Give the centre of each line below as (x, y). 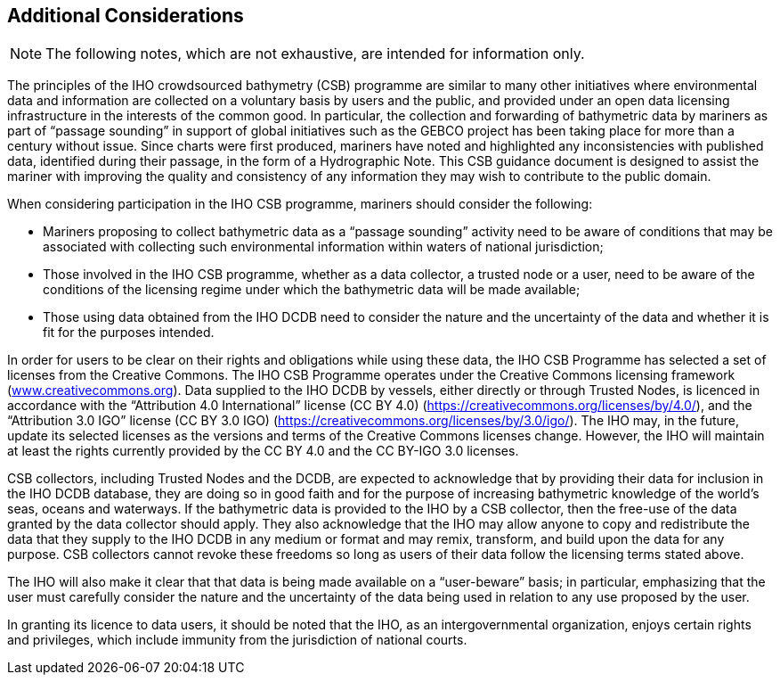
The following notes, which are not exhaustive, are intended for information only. (315, 54)
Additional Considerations (126, 16)
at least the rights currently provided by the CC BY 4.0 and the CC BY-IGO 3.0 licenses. (263, 451)
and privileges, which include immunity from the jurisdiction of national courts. (237, 640)
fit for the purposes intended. (129, 333)
